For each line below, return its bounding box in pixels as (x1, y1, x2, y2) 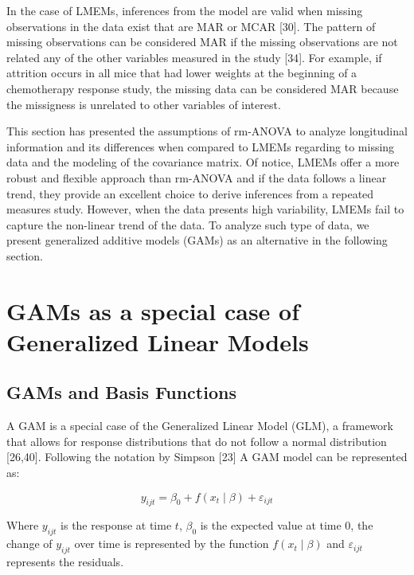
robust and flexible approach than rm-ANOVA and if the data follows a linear (6, 169, 387, 186)
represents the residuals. (6, 553, 124, 570)
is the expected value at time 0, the (200, 517, 373, 534)
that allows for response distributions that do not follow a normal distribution (6, 432, 387, 449)
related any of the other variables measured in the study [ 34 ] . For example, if (6, 49, 382, 65)
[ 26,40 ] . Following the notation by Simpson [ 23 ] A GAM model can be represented (6, 448, 408, 465)
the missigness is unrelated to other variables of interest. (6, 96, 281, 112)
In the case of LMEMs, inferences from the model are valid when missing (6, 2, 363, 18)
